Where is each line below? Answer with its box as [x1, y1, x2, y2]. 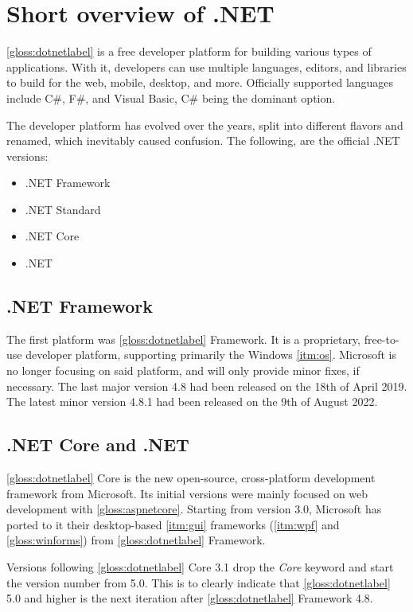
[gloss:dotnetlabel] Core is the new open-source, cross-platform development [6, 470, 376, 486]
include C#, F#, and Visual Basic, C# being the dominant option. [6, 89, 336, 106]
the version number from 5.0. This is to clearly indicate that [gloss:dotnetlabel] [6, 574, 391, 591]
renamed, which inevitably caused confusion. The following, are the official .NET [6, 132, 400, 149]
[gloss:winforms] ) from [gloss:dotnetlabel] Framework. [6, 532, 266, 548]
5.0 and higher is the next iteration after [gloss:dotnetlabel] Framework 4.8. [6, 590, 373, 606]
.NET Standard [25, 201, 101, 217]
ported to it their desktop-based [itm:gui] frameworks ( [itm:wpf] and [6, 516, 340, 532]
